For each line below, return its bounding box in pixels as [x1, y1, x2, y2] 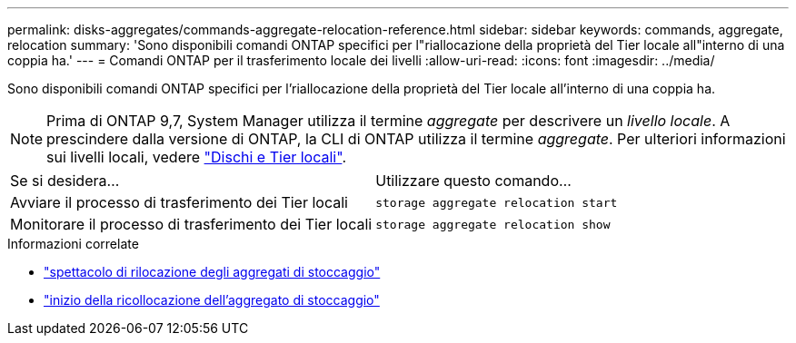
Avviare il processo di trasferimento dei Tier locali [10, 193, 348, 211]
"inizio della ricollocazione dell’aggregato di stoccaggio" [44, 292, 380, 308]
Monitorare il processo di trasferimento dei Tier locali [10, 215, 373, 233]
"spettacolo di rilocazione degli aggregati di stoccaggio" [44, 264, 381, 279]
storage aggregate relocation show [375, 217, 611, 231]
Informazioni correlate [7, 236, 139, 251]
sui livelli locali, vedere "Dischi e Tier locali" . [46, 148, 346, 166]
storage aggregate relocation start [375, 195, 618, 210]
